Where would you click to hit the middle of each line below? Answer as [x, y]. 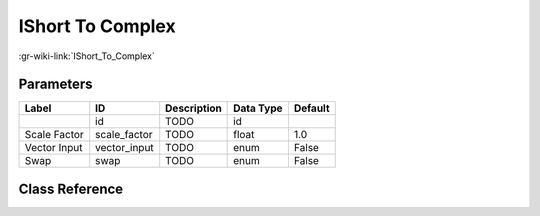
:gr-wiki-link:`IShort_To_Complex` [86, 56]
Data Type [258, 108]
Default [311, 108]
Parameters [55, 84]
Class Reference [71, 188]
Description [193, 108]
